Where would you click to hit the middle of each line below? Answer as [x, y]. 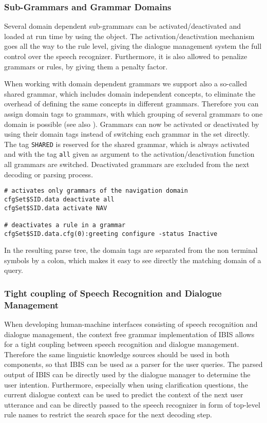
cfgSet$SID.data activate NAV [56, 208]
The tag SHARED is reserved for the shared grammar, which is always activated [127, 144]
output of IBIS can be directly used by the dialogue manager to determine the [127, 374]
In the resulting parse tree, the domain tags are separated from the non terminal [131, 250]
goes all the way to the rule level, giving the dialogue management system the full [133, 46]
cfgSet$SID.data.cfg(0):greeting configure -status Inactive [111, 234]
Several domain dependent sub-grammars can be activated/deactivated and [123, 26]
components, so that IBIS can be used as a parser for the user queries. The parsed [133, 364]
